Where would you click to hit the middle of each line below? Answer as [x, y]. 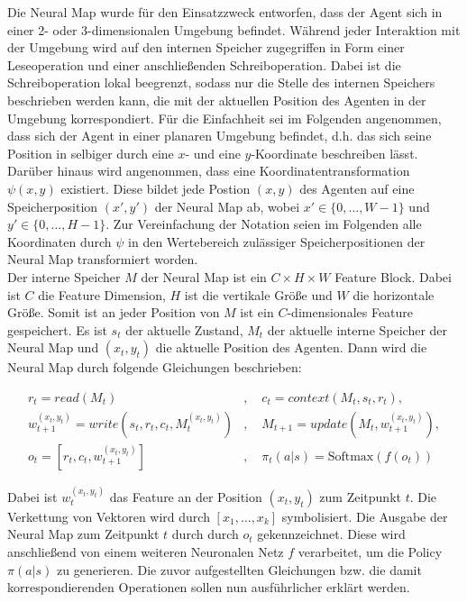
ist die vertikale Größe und [258, 294]
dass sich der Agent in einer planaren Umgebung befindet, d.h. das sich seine [220, 136]
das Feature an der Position [186, 496]
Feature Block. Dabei [393, 276]
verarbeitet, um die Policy [370, 551]
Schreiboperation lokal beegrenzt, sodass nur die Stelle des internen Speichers [221, 82]
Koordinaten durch [60, 241]
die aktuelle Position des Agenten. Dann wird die [291, 347]
